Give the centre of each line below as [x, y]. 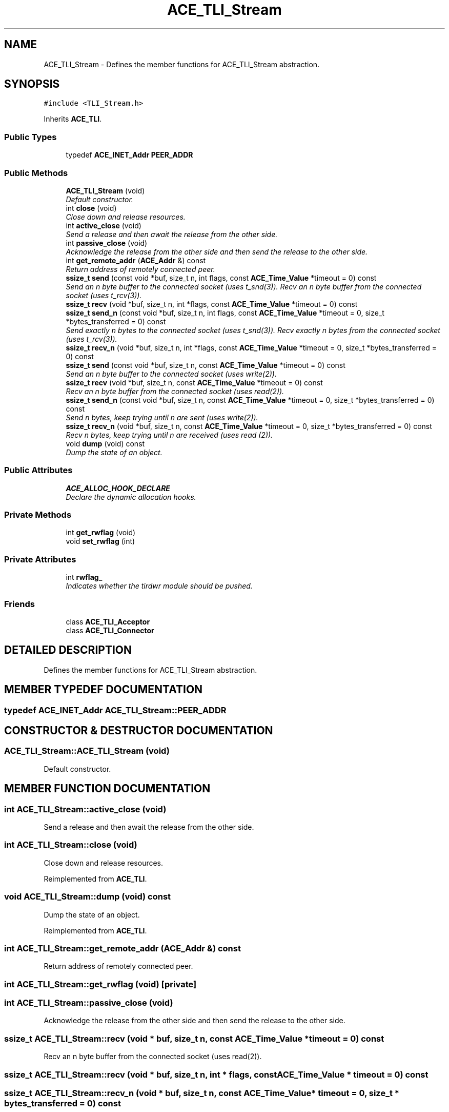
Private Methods [38, 515]
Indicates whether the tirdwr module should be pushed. [159, 586]
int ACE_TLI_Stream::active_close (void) [85, 809]
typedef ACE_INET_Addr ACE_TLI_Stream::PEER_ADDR [115, 710]
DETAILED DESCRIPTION [68, 650]
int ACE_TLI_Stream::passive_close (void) [89, 1003]
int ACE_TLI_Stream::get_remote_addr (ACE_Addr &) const [123, 948]
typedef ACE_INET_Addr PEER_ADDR [129, 155]
